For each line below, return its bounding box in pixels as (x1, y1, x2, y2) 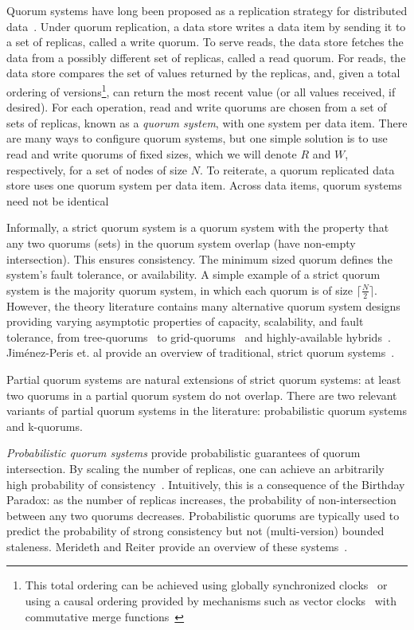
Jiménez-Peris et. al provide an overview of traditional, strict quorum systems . (6, 344, 395, 361)
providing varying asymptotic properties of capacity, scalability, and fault (6, 313, 364, 330)
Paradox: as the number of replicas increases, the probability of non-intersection (6, 491, 396, 508)
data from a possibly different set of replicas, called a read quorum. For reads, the (6, 49, 406, 65)
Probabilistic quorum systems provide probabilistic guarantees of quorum (6, 444, 361, 461)
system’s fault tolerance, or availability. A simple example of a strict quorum (6, 266, 381, 283)
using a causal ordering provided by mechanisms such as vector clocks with (25, 593, 396, 609)
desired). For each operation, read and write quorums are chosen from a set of (6, 99, 387, 115)
